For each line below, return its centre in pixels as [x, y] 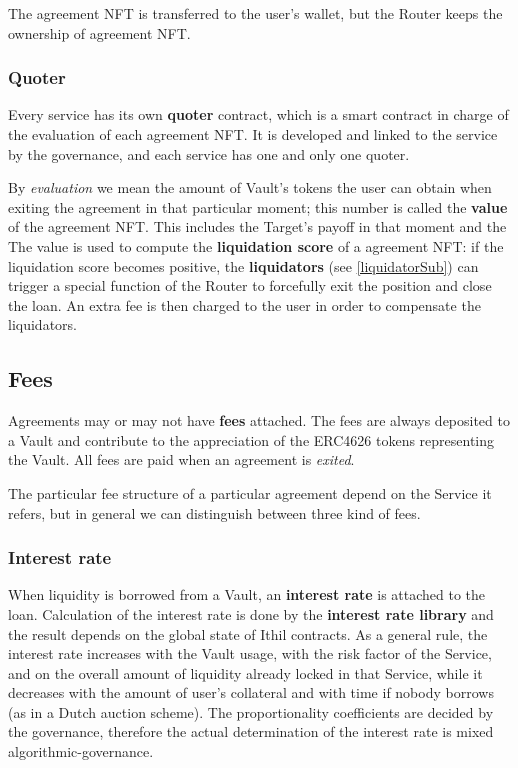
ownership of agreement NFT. [99, 32]
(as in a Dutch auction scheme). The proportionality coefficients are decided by [251, 711]
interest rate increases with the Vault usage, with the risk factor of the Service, [250, 653]
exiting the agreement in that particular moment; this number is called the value [258, 206]
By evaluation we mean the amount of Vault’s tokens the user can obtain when [250, 187]
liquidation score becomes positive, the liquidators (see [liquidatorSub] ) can [243, 265]
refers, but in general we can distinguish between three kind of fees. [214, 512]
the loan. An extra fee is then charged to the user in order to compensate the [244, 304]
